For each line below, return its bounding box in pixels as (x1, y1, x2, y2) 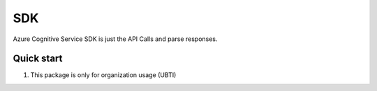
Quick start (13, 53, 63, 65)
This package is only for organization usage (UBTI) (30, 71, 177, 79)
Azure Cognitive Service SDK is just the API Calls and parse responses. (13, 35, 218, 43)
